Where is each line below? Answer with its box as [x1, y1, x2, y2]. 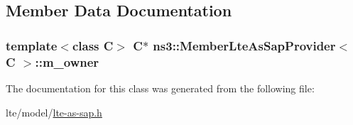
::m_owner [35, 53, 99, 70]
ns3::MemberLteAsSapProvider [153, 36, 336, 54]
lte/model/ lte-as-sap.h [6, 104, 102, 119]
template [6, 36, 58, 54]
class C [72, 36, 114, 54]
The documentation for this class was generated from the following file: [6, 80, 315, 95]
